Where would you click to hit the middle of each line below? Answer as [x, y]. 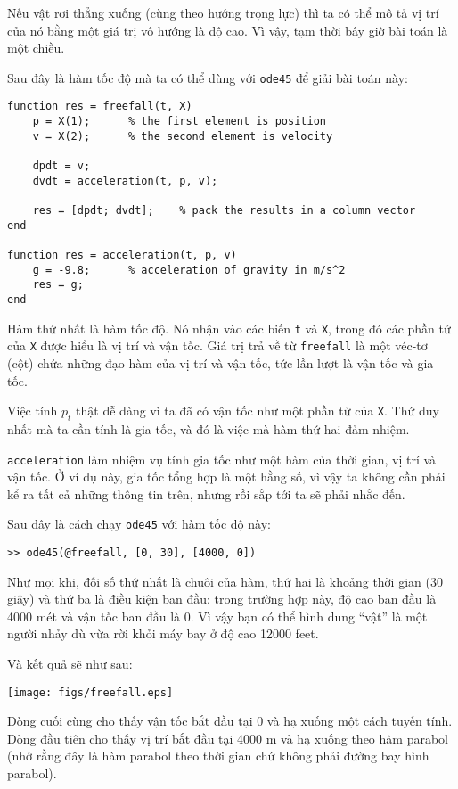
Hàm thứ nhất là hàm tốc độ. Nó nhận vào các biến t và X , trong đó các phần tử [229, 328]
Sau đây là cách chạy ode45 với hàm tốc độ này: [139, 524]
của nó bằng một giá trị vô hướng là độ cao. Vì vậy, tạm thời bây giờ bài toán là [228, 30]
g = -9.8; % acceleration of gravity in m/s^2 [189, 270]
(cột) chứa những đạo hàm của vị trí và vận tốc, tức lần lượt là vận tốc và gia [221, 362]
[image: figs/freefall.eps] [90, 692]
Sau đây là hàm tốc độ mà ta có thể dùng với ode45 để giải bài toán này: [208, 77]
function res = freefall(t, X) [100, 107]
